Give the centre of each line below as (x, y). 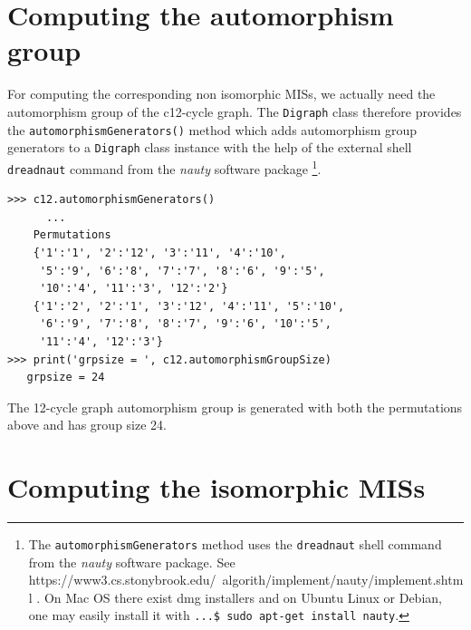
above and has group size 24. (87, 425)
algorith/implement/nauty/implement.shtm (343, 580)
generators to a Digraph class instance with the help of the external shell (210, 147)
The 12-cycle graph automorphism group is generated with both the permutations (235, 407)
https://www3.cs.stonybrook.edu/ (122, 580)
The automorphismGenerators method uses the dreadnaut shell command (235, 544)
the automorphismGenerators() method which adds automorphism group (212, 129)
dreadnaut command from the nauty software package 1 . (164, 167)
